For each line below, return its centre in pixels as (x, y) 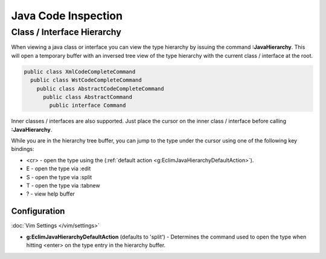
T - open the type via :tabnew (63, 186)
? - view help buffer (51, 194)
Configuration (38, 211)
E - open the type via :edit (59, 168)
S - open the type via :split (59, 177)
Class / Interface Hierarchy (66, 32)
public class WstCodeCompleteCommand (86, 80)
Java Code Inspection (67, 16)
